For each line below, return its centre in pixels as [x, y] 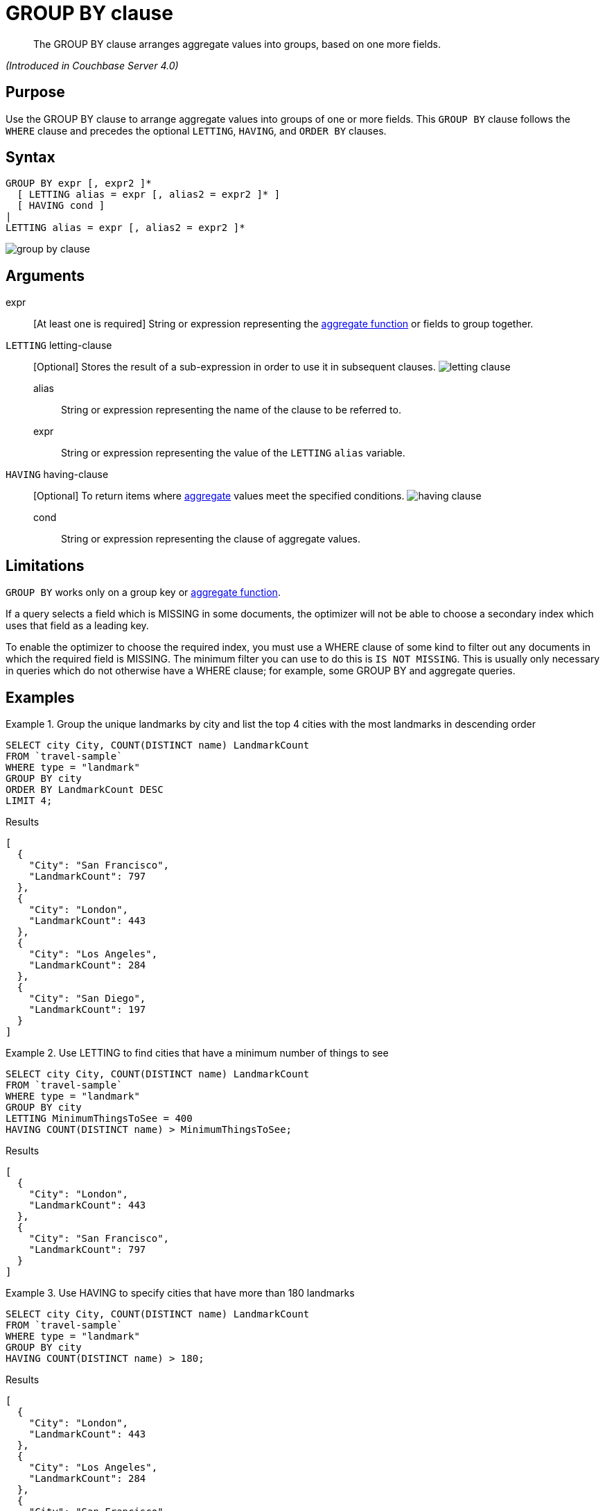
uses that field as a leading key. [77, 626]
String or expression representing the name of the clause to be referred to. [231, 410]
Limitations [45, 565]
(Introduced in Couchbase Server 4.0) [92, 65]
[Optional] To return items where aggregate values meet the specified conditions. [219, 496]
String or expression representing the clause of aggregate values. [211, 539]
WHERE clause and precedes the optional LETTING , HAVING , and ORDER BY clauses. [196, 130]
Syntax [30, 157]
